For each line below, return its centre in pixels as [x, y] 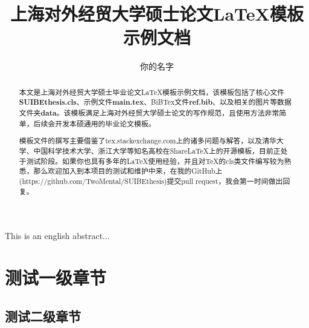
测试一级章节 [56, 277]
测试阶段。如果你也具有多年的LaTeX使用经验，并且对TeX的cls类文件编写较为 [155, 161]
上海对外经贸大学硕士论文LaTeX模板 [157, 14]
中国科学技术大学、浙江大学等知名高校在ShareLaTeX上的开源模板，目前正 [157, 150]
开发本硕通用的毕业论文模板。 [105, 123]
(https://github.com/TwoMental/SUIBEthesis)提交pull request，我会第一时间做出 [151, 181]
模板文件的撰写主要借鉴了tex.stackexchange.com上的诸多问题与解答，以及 [141, 141]
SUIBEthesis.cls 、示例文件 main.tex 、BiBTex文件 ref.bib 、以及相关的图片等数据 [155, 102]
